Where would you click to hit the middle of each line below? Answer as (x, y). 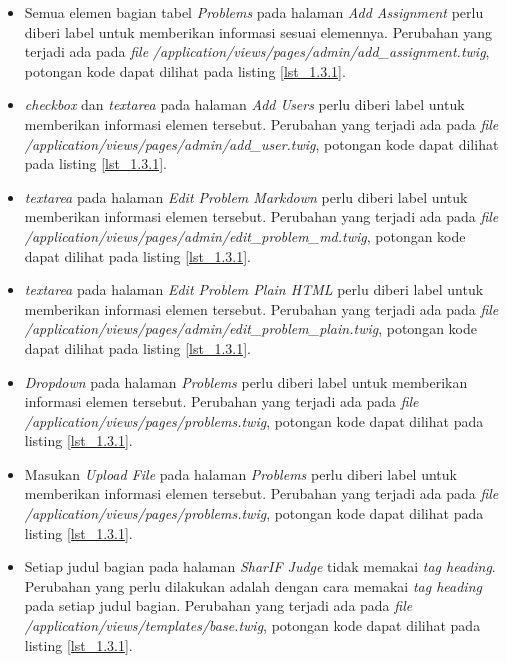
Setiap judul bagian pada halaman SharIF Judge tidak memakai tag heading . (260, 566)
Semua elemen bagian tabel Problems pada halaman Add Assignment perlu (254, 12)
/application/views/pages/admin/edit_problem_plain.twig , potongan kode (250, 328)
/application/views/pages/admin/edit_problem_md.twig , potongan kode (245, 235)
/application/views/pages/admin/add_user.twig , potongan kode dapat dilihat (261, 143)
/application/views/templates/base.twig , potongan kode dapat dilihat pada (252, 625)
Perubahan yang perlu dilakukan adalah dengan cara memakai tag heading (253, 585)
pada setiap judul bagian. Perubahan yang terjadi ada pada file (218, 605)
